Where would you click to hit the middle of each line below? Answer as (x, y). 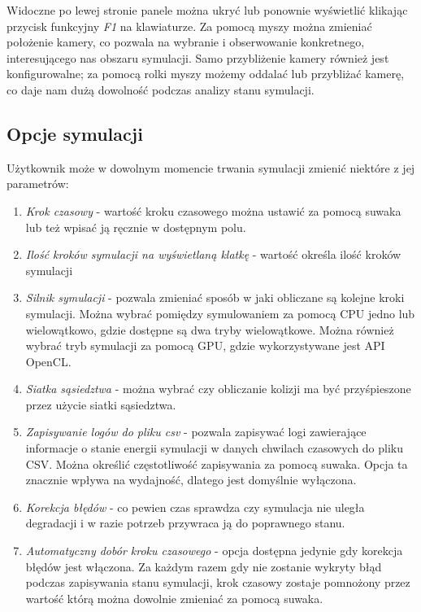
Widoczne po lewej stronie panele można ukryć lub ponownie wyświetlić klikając (207, 10)
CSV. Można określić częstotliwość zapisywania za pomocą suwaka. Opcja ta (217, 463)
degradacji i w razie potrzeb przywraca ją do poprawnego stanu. (185, 523)
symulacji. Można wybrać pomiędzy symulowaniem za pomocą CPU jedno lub (220, 313)
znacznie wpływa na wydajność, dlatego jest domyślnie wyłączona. (191, 480)
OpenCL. (48, 361)
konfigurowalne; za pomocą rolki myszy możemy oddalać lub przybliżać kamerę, (206, 74)
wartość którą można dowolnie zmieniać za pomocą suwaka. (174, 598)
